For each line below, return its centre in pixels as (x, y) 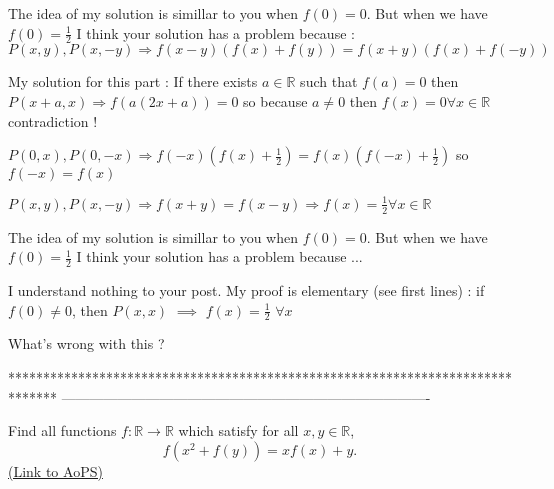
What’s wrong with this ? (86, 343)
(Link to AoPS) (55, 470)
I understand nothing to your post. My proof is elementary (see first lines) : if (246, 289)
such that (329, 81)
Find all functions (62, 430)
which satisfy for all (238, 430)
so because (275, 101)
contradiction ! (53, 120)
